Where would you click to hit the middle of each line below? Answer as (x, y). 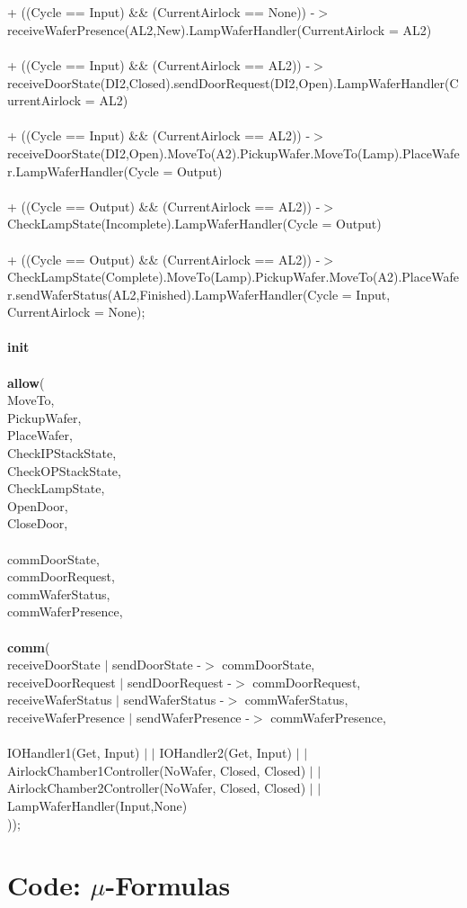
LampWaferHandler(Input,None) (97, 805)
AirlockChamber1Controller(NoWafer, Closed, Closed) (157, 770)
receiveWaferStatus (60, 700)
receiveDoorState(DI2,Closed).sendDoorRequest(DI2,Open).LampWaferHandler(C (233, 82)
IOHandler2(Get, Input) (225, 753)
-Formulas (168, 885)
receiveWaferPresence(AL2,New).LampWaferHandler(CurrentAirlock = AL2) (220, 29)
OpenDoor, (38, 505)
